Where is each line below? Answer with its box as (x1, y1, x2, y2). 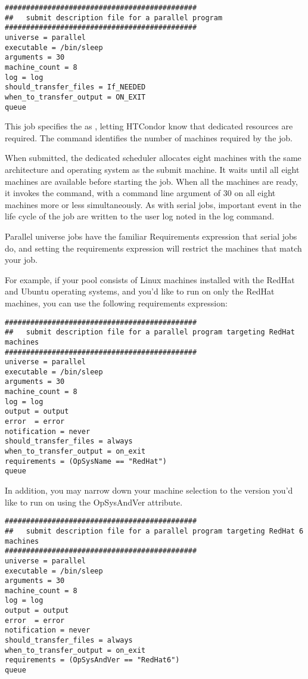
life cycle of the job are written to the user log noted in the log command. (5, 210, 275, 222)
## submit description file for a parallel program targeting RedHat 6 (5, 526, 304, 535)
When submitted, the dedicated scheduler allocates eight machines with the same (5, 151, 301, 164)
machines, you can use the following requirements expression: (5, 296, 228, 309)
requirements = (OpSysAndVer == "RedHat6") (5, 656, 180, 665)
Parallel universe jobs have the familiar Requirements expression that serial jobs (5, 230, 297, 242)
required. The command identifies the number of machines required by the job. (5, 131, 293, 144)
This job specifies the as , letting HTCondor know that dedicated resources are (5, 120, 293, 132)
